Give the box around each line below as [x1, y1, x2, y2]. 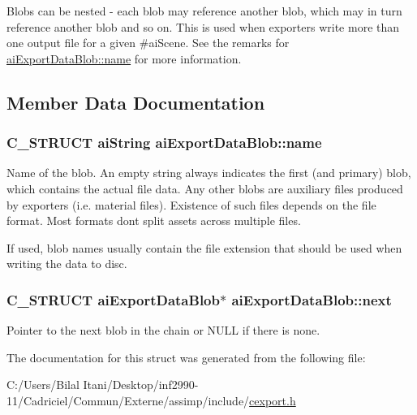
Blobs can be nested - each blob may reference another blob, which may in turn [6, 2, 402, 19]
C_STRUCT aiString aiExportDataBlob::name [6, 132, 322, 153]
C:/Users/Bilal [6, 376, 80, 393]
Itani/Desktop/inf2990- [83, 376, 199, 393]
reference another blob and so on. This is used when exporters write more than [6, 18, 400, 35]
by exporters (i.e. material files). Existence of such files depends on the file [6, 196, 376, 213]
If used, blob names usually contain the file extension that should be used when [6, 239, 402, 256]
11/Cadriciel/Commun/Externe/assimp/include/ [6, 391, 250, 409]
